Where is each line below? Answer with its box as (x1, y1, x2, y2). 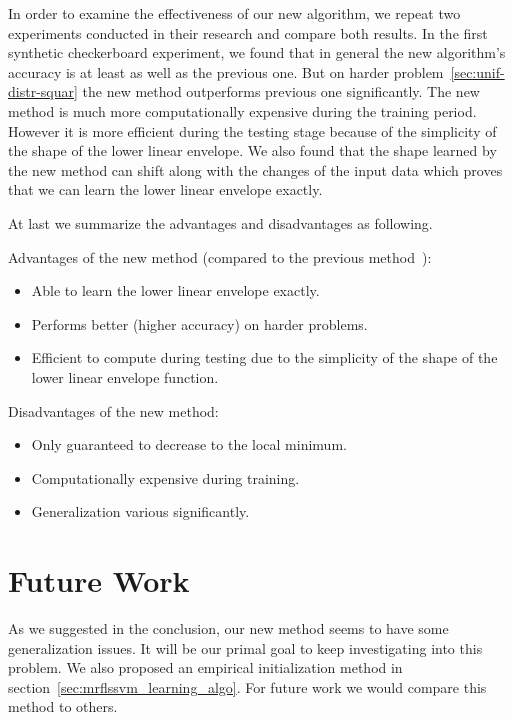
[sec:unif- (450, 61, 505, 82)
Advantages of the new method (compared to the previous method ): (8, 246, 432, 267)
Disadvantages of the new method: (8, 400, 219, 421)
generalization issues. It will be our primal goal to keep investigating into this (8, 637, 483, 658)
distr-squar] (8, 81, 78, 102)
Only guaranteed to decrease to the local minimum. (31, 434, 347, 455)
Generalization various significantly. (31, 501, 250, 522)
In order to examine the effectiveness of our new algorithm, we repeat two (8, 3, 461, 23)
